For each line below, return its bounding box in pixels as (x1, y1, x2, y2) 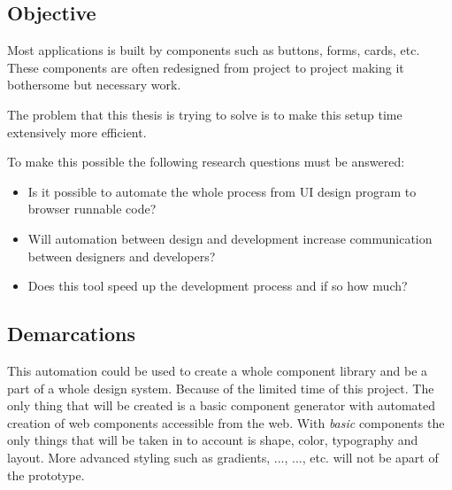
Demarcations (7, 320, 135, 347)
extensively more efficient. (7, 122, 147, 141)
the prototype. (7, 465, 85, 484)
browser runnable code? (27, 199, 157, 218)
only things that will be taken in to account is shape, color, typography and (7, 431, 418, 449)
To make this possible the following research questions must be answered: (7, 152, 405, 171)
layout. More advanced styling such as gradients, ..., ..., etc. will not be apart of (7, 447, 439, 466)
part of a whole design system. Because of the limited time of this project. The (7, 378, 434, 397)
